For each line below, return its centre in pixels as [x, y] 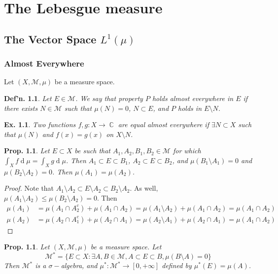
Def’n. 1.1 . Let [28, 98]
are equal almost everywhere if [163, 124]
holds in [190, 108]
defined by [177, 265]
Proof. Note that [29, 188]
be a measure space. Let [126, 247]
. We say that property [109, 98]
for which [187, 151]
